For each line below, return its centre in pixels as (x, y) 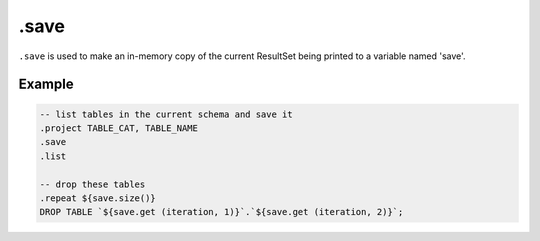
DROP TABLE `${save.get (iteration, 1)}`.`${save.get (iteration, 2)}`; (221, 212)
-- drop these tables (92, 184)
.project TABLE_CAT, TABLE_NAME (119, 128)
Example (46, 84)
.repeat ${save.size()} (98, 198)
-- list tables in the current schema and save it (166, 114)
